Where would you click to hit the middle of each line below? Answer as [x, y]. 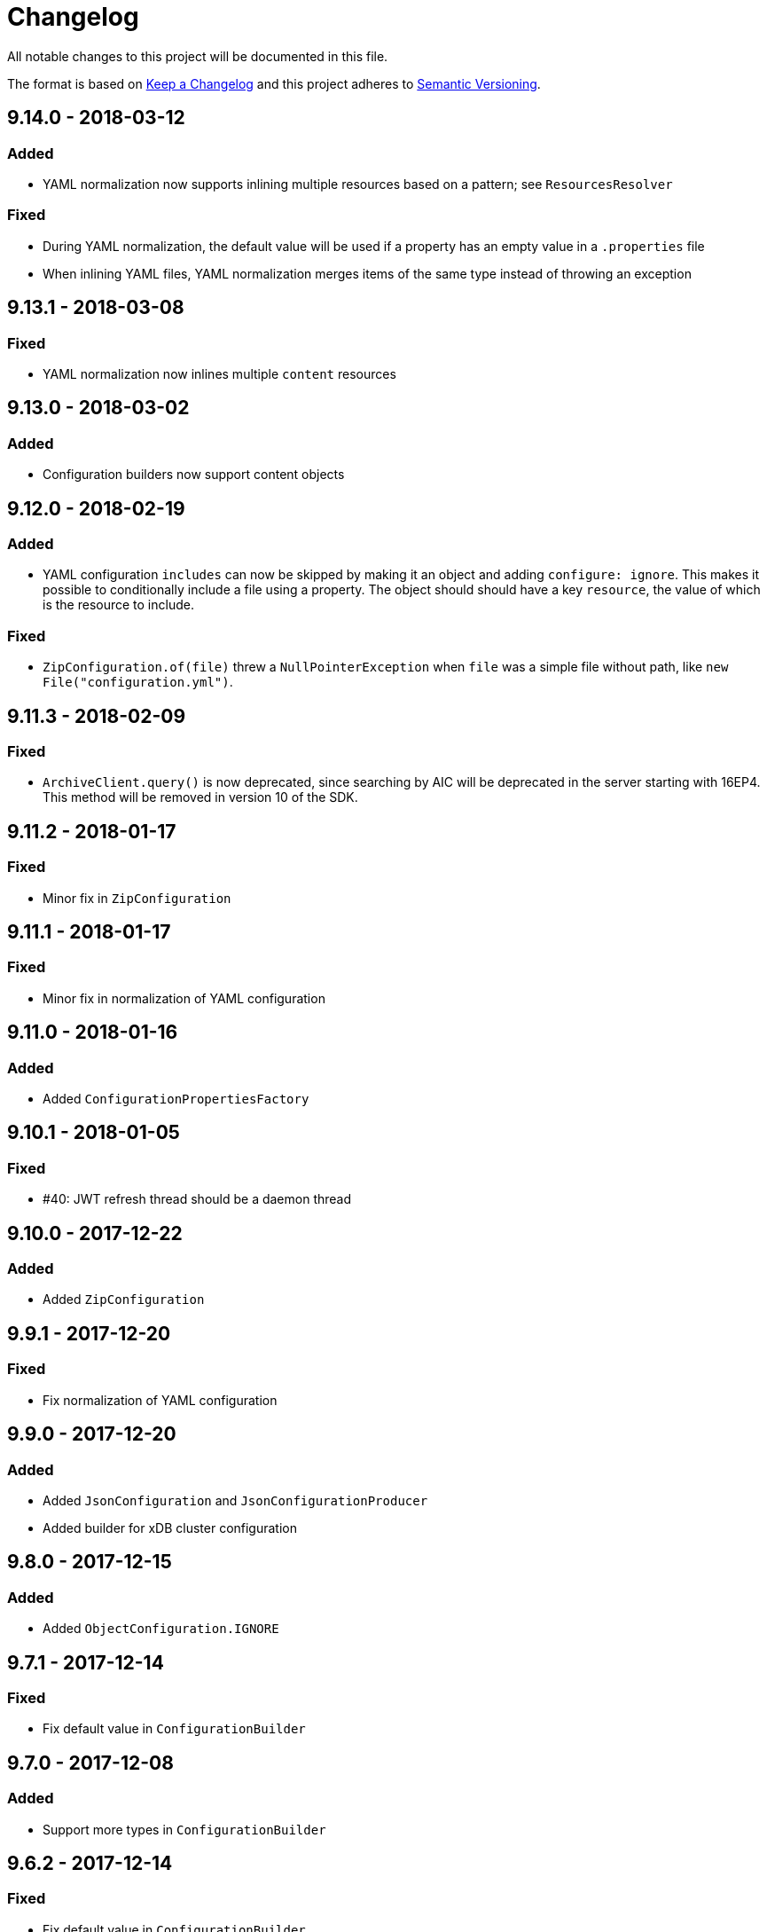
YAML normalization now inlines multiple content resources [219, 373]
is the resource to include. [118, 605]
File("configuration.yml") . [138, 682]
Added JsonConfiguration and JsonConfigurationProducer [235, 1500]
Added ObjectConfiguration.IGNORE [161, 1629]
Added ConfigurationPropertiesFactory [176, 1099]
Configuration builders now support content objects [194, 475]
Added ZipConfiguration [124, 1300]
